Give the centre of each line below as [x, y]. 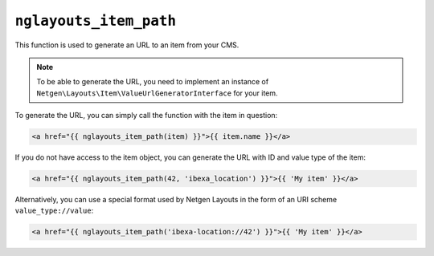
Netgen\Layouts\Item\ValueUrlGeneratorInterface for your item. [157, 93]
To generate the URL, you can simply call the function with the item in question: [146, 116]
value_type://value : [54, 211]
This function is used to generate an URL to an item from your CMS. [127, 45]
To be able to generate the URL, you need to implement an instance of [153, 82]
